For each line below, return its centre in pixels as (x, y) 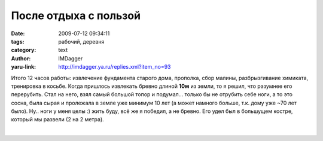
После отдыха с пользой (76, 16)
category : (24, 50)
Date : (18, 33)
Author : (21, 58)
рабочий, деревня (81, 41)
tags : (18, 41)
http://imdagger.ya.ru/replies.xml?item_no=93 (115, 67)
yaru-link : (23, 67)
